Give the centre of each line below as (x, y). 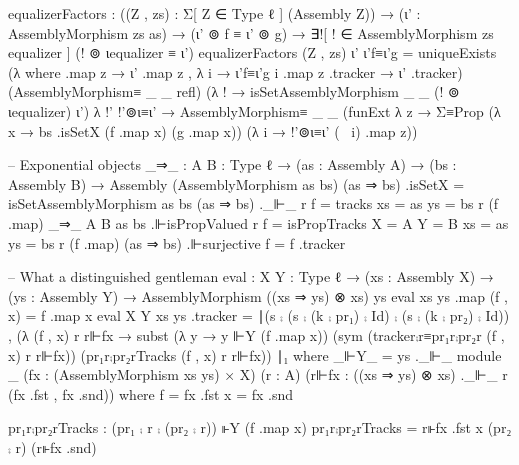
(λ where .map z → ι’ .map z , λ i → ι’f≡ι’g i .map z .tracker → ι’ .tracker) (235, 71)
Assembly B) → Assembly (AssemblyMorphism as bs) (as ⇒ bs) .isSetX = (236, 183)
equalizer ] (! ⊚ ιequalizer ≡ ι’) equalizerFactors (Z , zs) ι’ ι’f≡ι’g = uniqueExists (252, 52)
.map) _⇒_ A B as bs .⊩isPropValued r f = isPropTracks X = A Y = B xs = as (258, 222)
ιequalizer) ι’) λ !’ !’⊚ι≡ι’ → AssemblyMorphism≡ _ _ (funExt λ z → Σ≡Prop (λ (254, 110)
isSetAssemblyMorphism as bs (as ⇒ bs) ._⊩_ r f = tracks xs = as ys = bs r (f (253, 203)
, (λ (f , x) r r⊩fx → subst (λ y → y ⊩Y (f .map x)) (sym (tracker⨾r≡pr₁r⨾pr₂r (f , (256, 334)
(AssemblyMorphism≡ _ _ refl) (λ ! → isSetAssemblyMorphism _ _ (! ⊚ (234, 91)
